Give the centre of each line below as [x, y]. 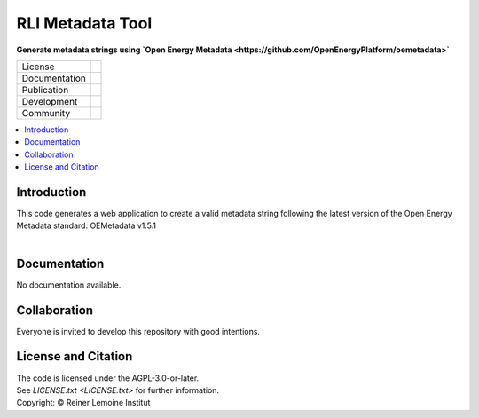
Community [46, 113]
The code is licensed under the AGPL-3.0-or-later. [108, 378]
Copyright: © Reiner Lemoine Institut [83, 403]
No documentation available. [69, 285]
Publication [45, 90]
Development [50, 101]
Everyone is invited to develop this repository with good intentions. [138, 331]
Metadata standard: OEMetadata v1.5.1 [86, 225]
